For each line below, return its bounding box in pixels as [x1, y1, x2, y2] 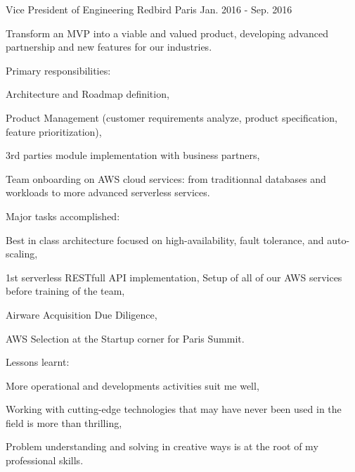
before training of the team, [6, 283, 125, 298]
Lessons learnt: [6, 355, 70, 369]
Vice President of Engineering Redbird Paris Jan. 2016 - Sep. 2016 [6, 2, 292, 16]
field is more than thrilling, [6, 415, 122, 430]
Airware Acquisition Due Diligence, [6, 307, 157, 321]
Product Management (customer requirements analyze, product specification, [6, 110, 337, 125]
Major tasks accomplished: [6, 208, 120, 223]
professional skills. [6, 453, 84, 468]
